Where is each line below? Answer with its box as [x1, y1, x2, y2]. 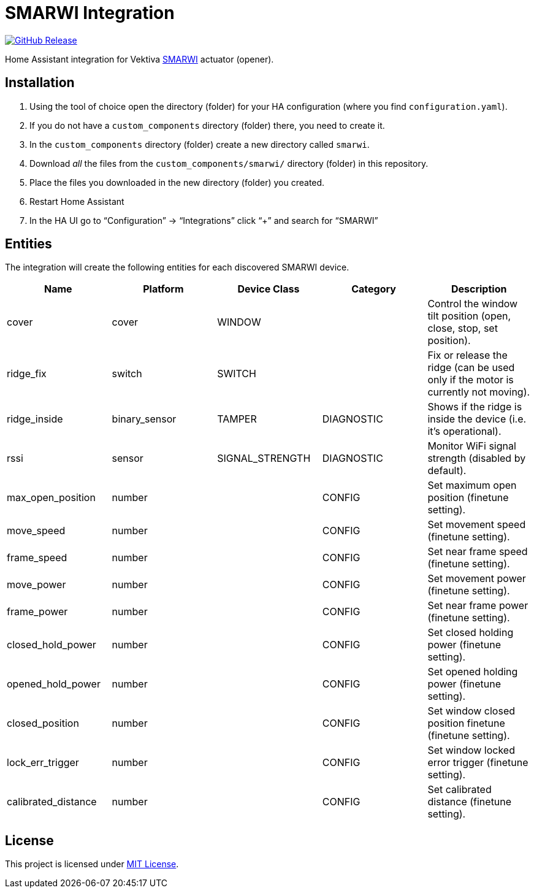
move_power [7, 578, 66, 591]
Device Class [237, 283, 300, 296]
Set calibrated [427, 783, 492, 796]
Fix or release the [427, 349, 508, 362]
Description [451, 283, 507, 296]
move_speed [7, 524, 66, 537]
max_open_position [7, 491, 96, 504]
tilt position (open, [427, 310, 511, 323]
